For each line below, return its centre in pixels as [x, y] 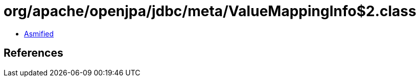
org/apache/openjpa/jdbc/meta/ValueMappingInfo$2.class [210, 11]
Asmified [39, 33]
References [33, 53]
